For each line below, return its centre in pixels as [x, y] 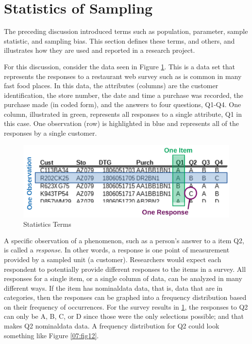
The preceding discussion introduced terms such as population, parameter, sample [126, 31]
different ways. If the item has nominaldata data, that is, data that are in [113, 288]
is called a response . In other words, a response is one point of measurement [117, 250]
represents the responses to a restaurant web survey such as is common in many [123, 76]
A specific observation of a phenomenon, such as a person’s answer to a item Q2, [124, 240]
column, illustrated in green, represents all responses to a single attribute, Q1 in [123, 114]
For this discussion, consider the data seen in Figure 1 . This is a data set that [120, 66]
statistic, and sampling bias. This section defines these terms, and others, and [119, 40]
